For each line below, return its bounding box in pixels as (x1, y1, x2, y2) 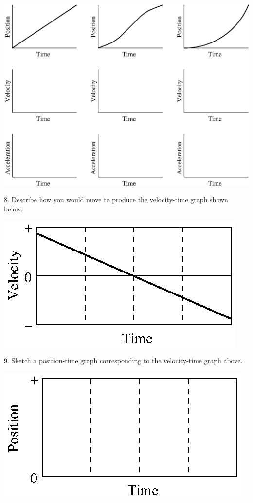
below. (4, 204, 23, 214)
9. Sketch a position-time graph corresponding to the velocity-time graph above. (4, 356, 243, 366)
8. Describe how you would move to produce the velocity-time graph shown (4, 194, 228, 204)
